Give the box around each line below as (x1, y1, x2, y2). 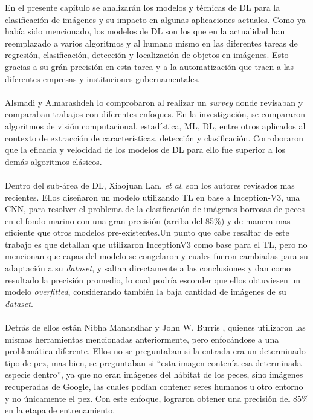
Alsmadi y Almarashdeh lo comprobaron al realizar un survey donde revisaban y (5, 95, 303, 108)
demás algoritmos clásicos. (5, 155, 102, 167)
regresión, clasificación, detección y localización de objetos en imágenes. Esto (5, 48, 289, 61)
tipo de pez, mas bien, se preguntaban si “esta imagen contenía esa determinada (5, 356, 302, 369)
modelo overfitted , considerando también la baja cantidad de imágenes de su (5, 285, 286, 298)
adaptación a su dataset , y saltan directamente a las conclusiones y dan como (5, 262, 291, 274)
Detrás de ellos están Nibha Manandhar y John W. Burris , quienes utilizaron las (5, 321, 306, 334)
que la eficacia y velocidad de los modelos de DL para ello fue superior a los (5, 143, 285, 156)
